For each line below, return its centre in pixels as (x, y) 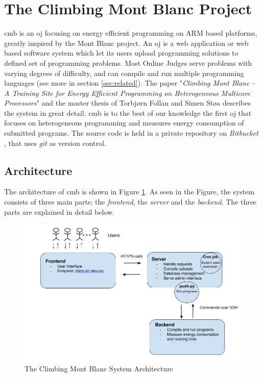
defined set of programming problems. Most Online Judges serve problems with (128, 62)
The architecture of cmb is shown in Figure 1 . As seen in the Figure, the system (129, 192)
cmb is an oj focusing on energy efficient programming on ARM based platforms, (131, 33)
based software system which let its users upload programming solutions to (121, 53)
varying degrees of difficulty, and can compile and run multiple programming (124, 73)
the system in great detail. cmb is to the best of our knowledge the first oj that (128, 112)
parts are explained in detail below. (59, 211)
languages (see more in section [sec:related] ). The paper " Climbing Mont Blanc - (129, 83)
